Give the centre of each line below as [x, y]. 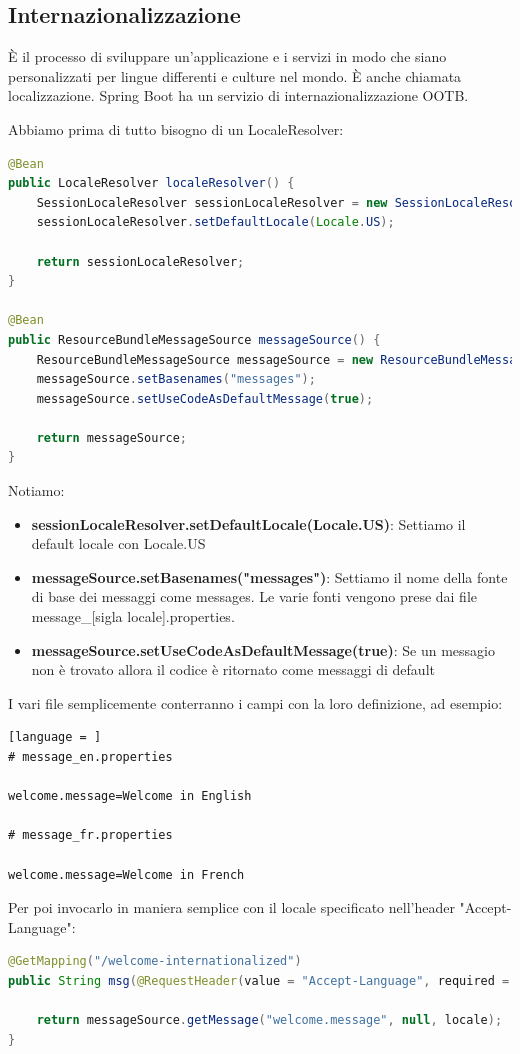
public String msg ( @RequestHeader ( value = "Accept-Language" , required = [259, 980]
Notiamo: [36, 490]
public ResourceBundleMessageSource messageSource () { [194, 339]
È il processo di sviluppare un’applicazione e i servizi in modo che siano [227, 56]
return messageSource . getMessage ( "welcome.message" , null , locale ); [269, 1020]
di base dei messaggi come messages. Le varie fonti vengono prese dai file [254, 596]
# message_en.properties [90, 757]
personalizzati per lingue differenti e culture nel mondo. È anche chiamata [235, 75]
